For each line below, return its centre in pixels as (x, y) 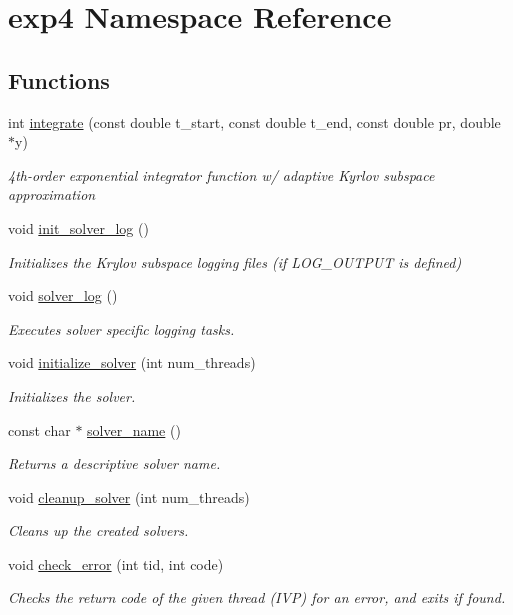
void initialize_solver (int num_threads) (132, 362)
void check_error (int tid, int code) (116, 563)
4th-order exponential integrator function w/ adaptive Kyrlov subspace (221, 174)
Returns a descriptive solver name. (114, 463)
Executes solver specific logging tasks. (121, 328)
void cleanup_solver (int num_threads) (129, 496)
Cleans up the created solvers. (98, 530)
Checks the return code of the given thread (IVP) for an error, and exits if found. (257, 597)
